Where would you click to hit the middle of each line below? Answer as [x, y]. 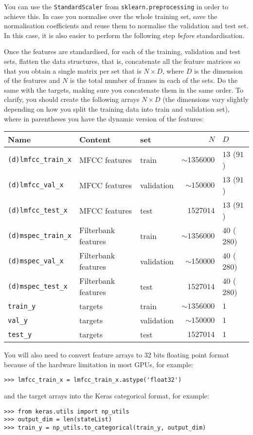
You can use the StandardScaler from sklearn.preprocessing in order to [116, 6]
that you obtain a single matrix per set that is [73, 70]
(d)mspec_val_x [36, 261]
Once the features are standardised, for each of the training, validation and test [122, 51]
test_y [20, 334]
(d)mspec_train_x [40, 236]
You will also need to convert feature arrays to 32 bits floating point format [117, 355]
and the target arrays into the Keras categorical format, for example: [107, 396]
